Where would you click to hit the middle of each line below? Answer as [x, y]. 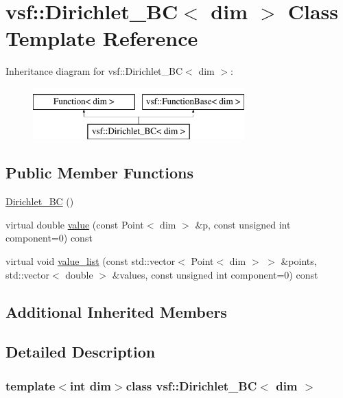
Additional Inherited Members [116, 311]
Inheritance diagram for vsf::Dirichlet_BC [94, 71]
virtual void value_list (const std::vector [91, 261]
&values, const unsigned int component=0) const [215, 274]
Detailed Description [81, 352]
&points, [299, 261]
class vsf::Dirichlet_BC [191, 385]
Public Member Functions [99, 173]
